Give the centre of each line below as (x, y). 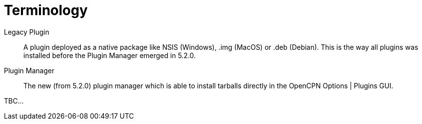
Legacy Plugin (27, 32)
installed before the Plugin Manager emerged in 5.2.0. (110, 55)
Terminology (46, 10)
